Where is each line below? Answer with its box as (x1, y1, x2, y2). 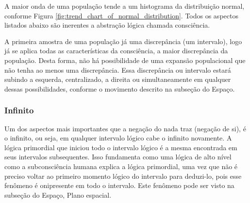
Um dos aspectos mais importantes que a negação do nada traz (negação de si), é (4, 123, 246, 133)
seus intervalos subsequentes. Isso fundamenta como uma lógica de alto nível (4, 152, 232, 162)
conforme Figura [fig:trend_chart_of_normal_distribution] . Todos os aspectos (4, 10, 238, 20)
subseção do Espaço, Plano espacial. (4, 189, 112, 200)
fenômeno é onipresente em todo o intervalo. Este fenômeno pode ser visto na (4, 180, 234, 190)
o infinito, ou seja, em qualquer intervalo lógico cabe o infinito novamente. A (4, 133, 232, 143)
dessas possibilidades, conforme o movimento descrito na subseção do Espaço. (4, 83, 235, 94)
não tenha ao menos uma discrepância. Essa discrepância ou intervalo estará (4, 64, 231, 75)
